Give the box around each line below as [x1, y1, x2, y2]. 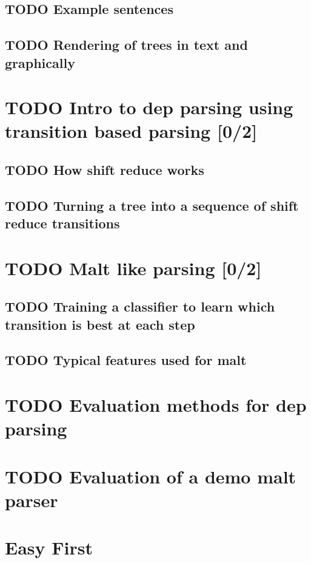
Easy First [5, 535, 93, 560]
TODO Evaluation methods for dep [5, 392, 307, 417]
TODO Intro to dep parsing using [5, 95, 293, 120]
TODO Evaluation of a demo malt [5, 463, 296, 488]
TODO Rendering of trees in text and [5, 35, 248, 54]
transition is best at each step [5, 315, 195, 333]
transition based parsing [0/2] [5, 118, 258, 143]
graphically [5, 53, 75, 72]
